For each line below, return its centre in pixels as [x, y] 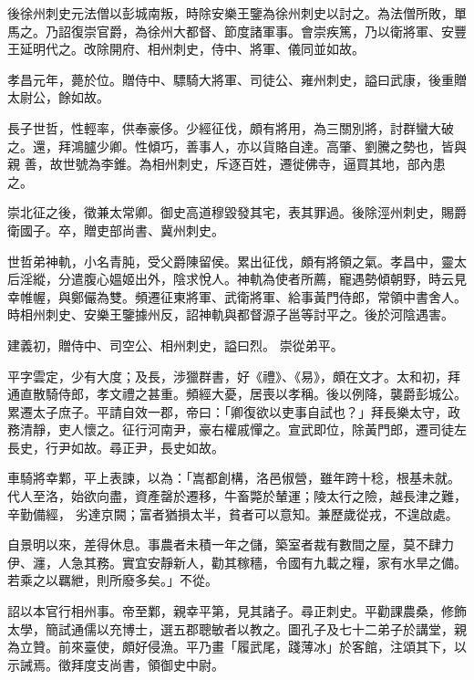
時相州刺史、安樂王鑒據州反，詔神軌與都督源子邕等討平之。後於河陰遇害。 [231, 314]
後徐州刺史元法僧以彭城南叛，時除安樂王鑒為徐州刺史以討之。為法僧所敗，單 [237, 13]
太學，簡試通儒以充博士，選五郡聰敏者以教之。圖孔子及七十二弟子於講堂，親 [237, 628]
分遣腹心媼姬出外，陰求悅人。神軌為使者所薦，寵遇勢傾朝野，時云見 [262, 279]
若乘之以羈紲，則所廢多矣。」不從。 [113, 580]
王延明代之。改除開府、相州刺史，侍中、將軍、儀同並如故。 [186, 49]
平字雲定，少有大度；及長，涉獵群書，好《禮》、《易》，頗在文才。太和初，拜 [234, 376]
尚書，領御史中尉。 [166, 664]
